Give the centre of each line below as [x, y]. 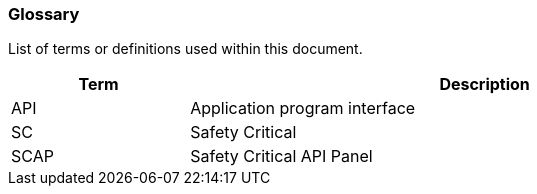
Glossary [44, 14]
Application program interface [303, 108]
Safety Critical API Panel [281, 156]
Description [484, 84]
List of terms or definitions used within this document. [185, 49]
